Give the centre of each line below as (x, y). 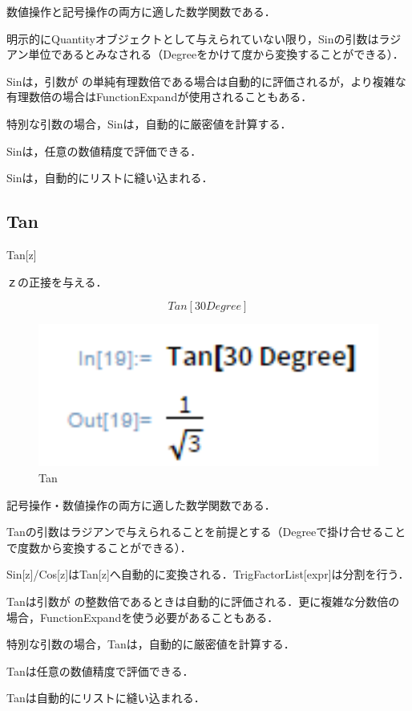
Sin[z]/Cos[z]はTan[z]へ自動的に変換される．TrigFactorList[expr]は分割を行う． (208, 574)
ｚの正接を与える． (57, 281)
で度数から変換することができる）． (99, 547)
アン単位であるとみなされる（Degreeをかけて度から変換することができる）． (205, 54)
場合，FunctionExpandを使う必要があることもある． (143, 617)
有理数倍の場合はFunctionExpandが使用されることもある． (160, 97)
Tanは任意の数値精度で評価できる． (100, 670)
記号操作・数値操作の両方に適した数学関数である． (141, 504)
